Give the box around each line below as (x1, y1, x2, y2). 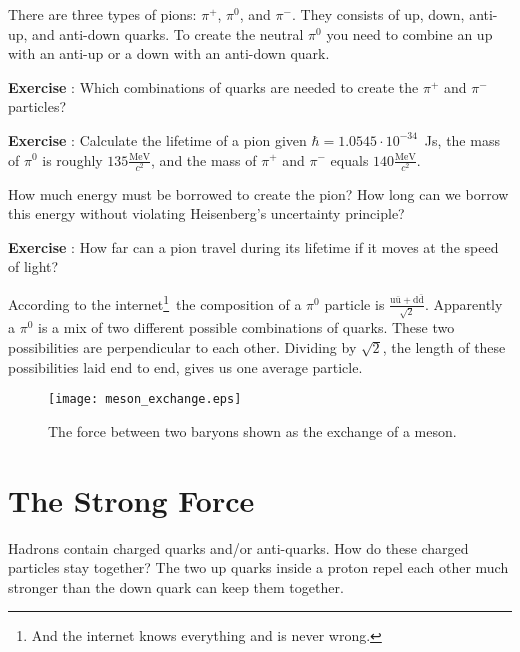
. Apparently (424, 293, 503, 314)
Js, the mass (424, 129, 500, 150)
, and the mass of (151, 149, 257, 170)
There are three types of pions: (8, 4, 197, 24)
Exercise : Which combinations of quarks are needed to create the (8, 76, 419, 97)
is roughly (42, 149, 103, 170)
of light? (8, 256, 59, 277)
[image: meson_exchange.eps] (48, 392, 242, 407)
